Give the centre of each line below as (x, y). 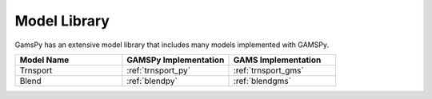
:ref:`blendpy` (152, 81)
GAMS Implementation (277, 60)
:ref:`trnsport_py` (159, 70)
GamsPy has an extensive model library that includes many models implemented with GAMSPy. (172, 45)
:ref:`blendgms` (262, 81)
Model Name (44, 60)
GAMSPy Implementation (176, 60)
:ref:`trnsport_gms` (268, 70)
